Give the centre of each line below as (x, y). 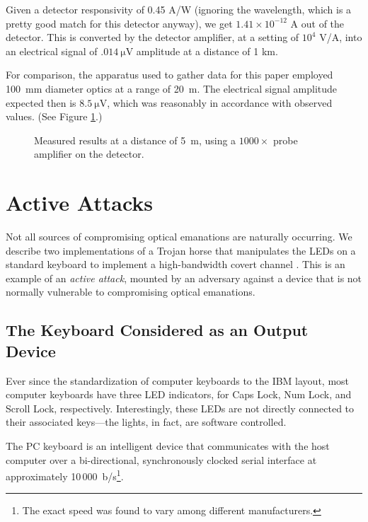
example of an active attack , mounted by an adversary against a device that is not (184, 278)
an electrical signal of (52, 51)
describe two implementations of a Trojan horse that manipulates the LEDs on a (181, 250)
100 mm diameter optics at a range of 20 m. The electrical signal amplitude (172, 88)
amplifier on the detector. (89, 154)
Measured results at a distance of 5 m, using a (135, 140)
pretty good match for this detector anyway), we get (119, 23)
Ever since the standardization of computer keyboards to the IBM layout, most (178, 380)
